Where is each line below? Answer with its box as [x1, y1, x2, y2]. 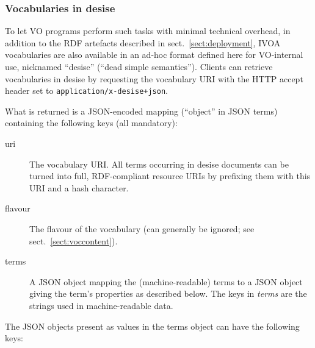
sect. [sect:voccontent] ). [29, 234, 118, 247]
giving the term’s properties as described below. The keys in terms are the [29, 287, 307, 300]
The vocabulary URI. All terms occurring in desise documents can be [29, 157, 289, 170]
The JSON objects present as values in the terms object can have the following [5, 319, 300, 332]
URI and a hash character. [29, 181, 129, 194]
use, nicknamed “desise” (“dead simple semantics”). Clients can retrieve [5, 60, 273, 73]
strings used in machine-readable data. [29, 299, 173, 311]
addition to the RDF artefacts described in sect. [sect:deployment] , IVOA [5, 36, 281, 49]
